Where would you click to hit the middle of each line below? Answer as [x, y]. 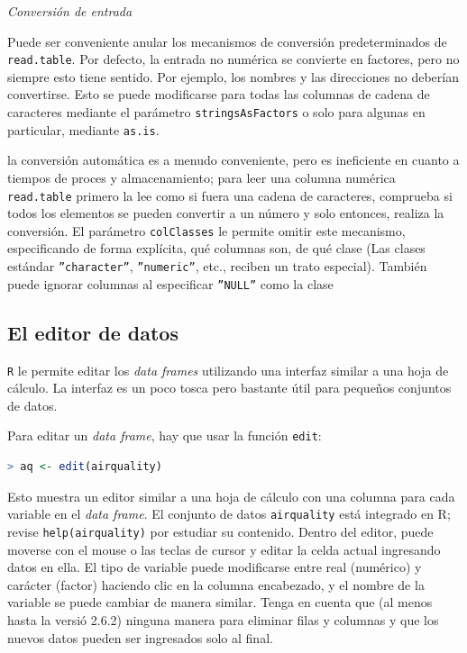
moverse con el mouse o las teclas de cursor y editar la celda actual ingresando [224, 549]
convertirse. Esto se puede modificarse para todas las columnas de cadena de [219, 94]
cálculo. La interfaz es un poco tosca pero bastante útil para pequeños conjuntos [229, 388]
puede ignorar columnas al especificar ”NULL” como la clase [170, 283]
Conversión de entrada [70, 11]
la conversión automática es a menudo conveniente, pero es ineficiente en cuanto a [233, 160]
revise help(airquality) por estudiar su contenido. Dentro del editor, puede [220, 531]
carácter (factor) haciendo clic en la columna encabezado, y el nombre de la [216, 584]
